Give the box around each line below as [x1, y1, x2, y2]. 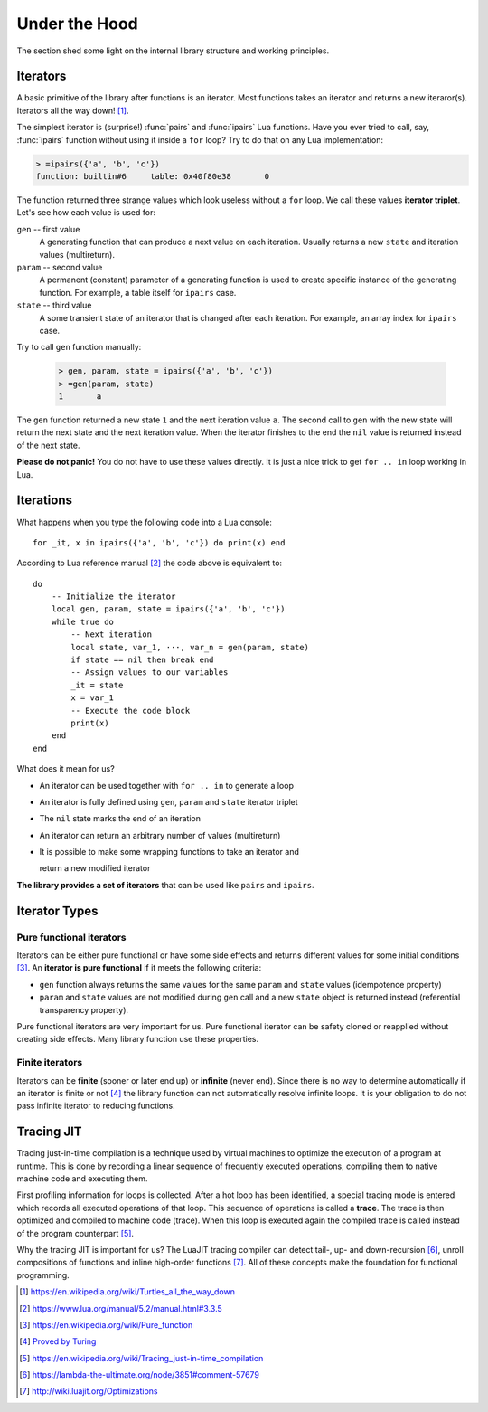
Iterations [16, 493, 72, 508]
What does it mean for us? [16, 763, 115, 774]
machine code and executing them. [16, 1172, 148, 1184]
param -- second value [16, 261, 103, 272]
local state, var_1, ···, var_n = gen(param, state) [70, 642, 309, 652]
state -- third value [16, 299, 92, 311]
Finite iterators [16, 1057, 83, 1069]
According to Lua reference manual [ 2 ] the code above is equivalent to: [16, 557, 283, 569]
